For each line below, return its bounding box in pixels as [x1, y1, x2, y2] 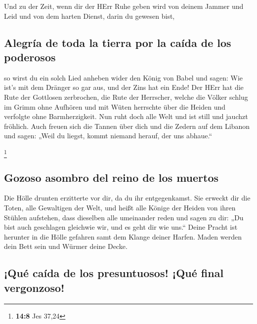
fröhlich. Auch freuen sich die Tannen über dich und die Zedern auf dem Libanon [4, 121, 250, 131]
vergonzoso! [4, 280, 65, 295]
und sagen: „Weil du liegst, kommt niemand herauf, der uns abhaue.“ [4, 130, 213, 141]
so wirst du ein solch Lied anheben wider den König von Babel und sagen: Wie [4, 72, 243, 82]
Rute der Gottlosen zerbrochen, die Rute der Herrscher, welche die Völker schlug [4, 91, 248, 102]
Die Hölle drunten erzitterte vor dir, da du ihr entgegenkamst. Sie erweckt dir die [4, 193, 251, 203]
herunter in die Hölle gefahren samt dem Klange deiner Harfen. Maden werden [4, 231, 242, 242]
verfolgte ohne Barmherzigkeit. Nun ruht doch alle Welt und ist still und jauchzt [4, 111, 248, 121]
